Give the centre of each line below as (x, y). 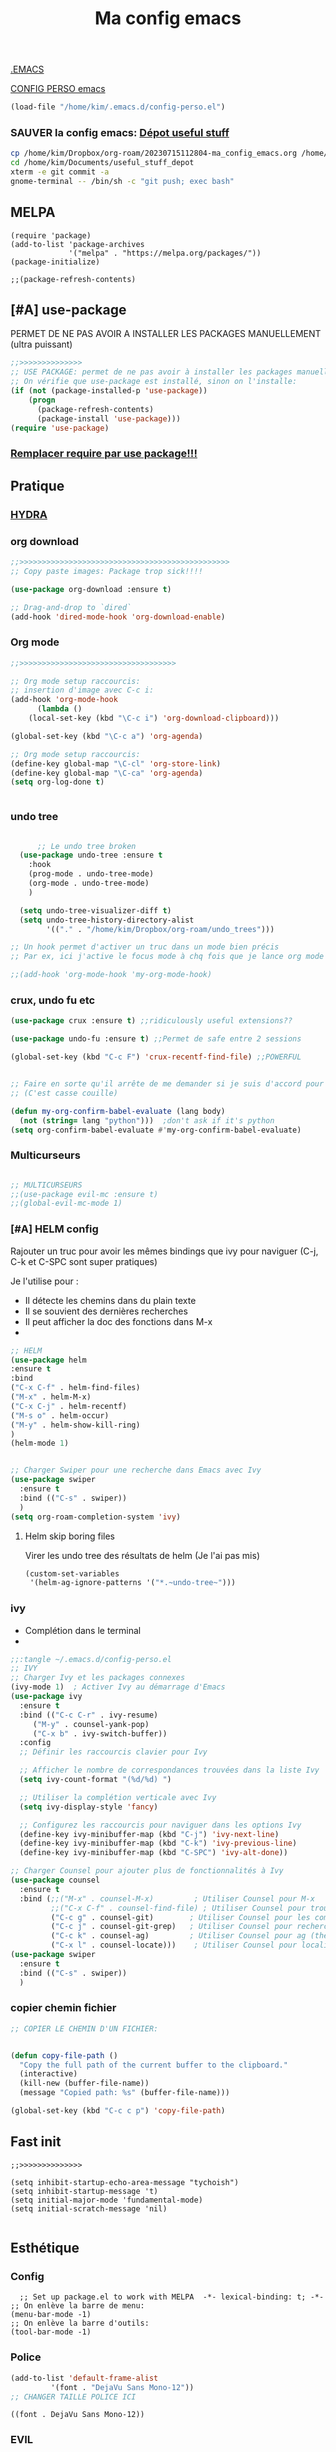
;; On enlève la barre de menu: (77, 2306)
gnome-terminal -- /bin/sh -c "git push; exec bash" (122, 181)
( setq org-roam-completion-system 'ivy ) (96, 1517)
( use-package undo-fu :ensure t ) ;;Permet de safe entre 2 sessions (156, 1039)
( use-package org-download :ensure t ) (91, 589)
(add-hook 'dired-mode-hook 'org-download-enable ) (118, 617)
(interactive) (48, 2074)
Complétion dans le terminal (83, 1630)
